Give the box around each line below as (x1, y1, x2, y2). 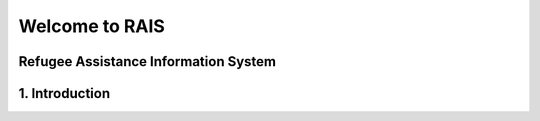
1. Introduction (18, 85, 110, 102)
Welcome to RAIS (18, 15, 165, 37)
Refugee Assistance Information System (18, 53, 277, 70)
